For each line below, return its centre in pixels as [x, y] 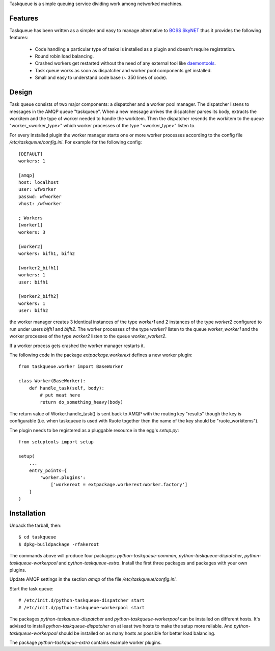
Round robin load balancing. [64, 56]
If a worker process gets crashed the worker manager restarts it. [77, 346]
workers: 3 [32, 232]
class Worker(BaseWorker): [52, 381]
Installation [28, 513]
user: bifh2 [33, 311]
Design [21, 92]
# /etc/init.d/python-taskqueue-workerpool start [82, 607]
